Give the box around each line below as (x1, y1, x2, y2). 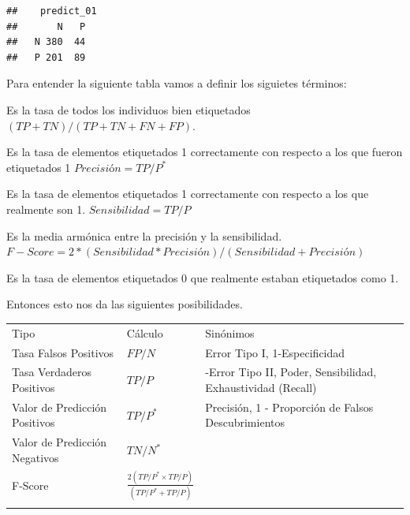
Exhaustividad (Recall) (205, 379, 317, 395)
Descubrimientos (205, 414, 285, 431)
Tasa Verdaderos (12, 364, 91, 380)
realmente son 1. (6, 200, 86, 217)
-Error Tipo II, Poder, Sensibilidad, (205, 364, 377, 380)
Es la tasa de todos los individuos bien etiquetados (6, 101, 251, 118)
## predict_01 (6, 6, 97, 17)
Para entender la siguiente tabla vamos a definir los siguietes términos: (6, 75, 347, 91)
